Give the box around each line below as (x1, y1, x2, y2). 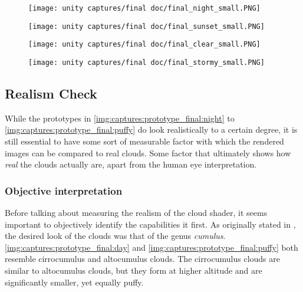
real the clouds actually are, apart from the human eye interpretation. (5, 158, 257, 170)
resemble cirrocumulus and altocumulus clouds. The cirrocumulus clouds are (5, 252, 280, 265)
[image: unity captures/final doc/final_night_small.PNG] (28, 4, 261, 12)
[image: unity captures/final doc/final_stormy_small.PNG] (28, 58, 265, 67)
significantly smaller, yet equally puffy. (5, 275, 144, 288)
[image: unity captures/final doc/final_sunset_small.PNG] (28, 22, 265, 31)
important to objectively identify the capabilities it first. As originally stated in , (5, 218, 296, 230)
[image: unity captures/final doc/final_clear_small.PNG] (28, 40, 261, 49)
